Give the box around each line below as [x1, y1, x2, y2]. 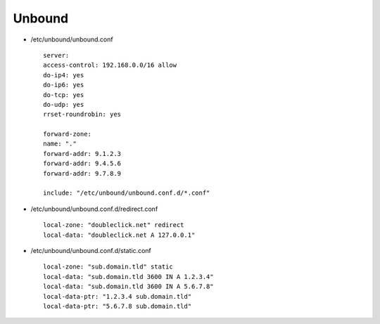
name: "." [43, 140, 77, 148]
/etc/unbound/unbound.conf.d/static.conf [30, 246, 151, 254]
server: [43, 51, 70, 59]
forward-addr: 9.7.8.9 [43, 169, 122, 177]
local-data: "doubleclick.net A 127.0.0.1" [43, 231, 196, 239]
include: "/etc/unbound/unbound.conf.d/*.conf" [43, 189, 210, 197]
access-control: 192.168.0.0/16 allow [43, 61, 177, 70]
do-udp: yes [43, 101, 84, 108]
